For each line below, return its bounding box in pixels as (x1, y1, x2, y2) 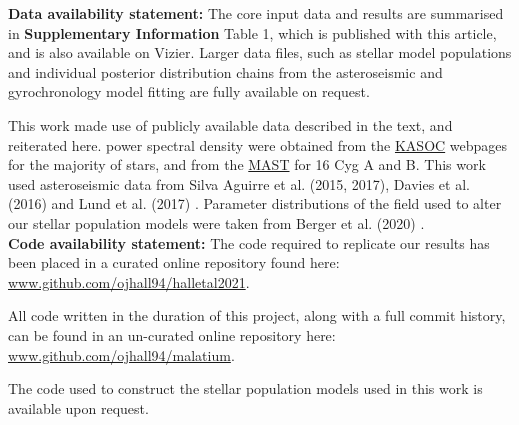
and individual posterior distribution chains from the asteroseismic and (8, 61, 443, 82)
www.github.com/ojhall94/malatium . (8, 344, 235, 365)
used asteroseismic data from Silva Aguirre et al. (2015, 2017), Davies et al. (8, 173, 470, 194)
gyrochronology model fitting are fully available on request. (8, 81, 370, 102)
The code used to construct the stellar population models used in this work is (8, 378, 483, 399)
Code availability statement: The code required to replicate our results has (8, 232, 490, 253)
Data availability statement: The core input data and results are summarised (8, 3, 504, 23)
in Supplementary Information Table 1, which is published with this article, (8, 22, 497, 43)
